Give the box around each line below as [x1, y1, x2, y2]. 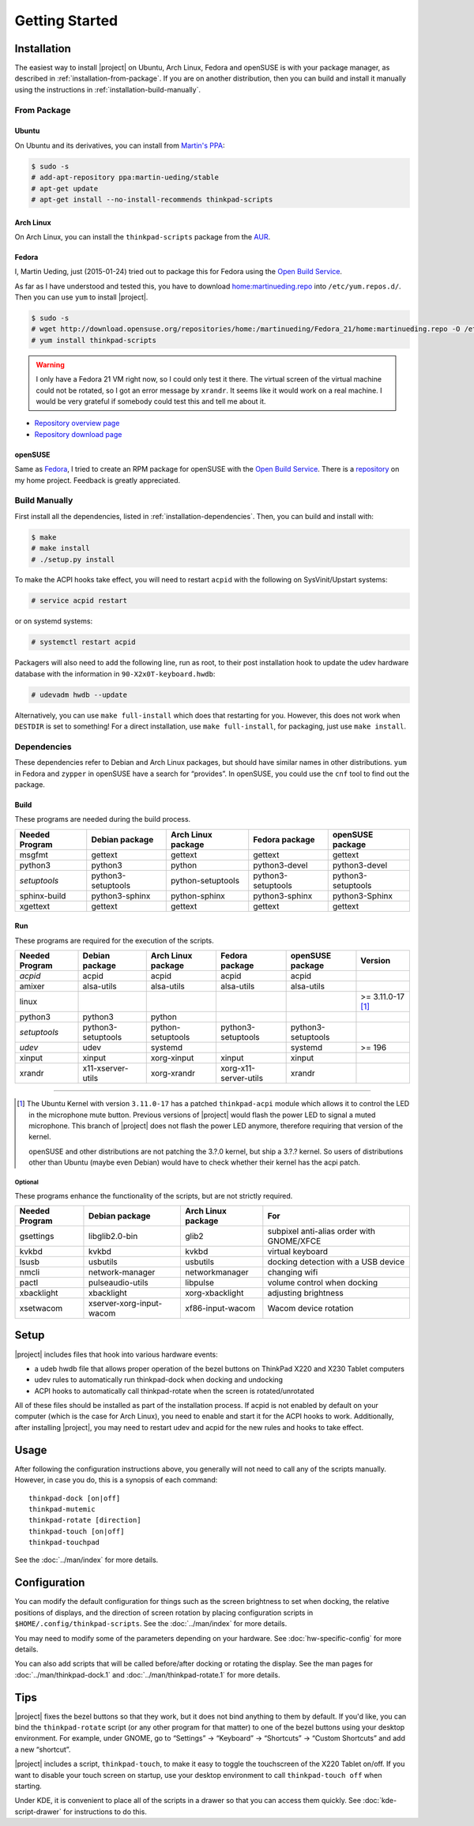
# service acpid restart [31, 597, 128, 605]
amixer [19, 981, 45, 992]
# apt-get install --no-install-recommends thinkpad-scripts [31, 194, 273, 204]
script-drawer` [14, 1806, 62, 1817]
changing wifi [267, 1267, 318, 1278]
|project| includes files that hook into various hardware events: [14, 1350, 219, 1359]
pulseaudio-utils [88, 1277, 149, 1288]
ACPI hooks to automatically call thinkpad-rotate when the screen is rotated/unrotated [34, 1386, 315, 1395]
